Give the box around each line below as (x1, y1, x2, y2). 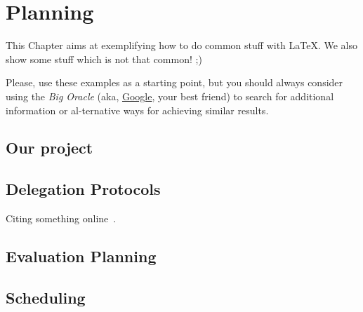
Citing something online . (6, 211, 117, 226)
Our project (6, 137, 93, 158)
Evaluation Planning (6, 245, 157, 267)
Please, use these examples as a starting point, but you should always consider (6, 75, 343, 90)
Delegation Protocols (6, 178, 161, 200)
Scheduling (6, 286, 86, 308)
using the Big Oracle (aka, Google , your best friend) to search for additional (6, 88, 334, 103)
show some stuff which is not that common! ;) (6, 51, 202, 66)
